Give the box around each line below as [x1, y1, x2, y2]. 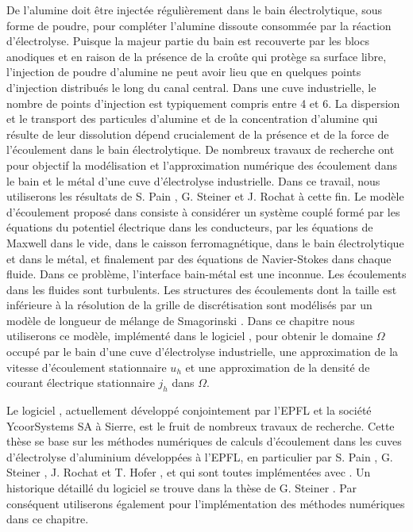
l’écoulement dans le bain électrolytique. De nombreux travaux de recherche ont [6, 141, 395, 158]
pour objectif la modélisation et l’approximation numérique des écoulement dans [6, 156, 397, 173]
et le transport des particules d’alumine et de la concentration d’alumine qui [6, 110, 378, 127]
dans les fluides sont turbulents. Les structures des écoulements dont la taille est [6, 281, 397, 297]
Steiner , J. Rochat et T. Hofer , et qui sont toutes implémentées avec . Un [6, 464, 371, 480]
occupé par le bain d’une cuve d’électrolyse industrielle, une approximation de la [6, 343, 399, 360]
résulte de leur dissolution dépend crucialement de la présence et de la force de [6, 125, 389, 142]
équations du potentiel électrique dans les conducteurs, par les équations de [6, 219, 373, 235]
